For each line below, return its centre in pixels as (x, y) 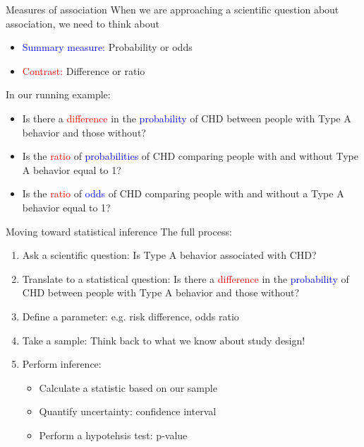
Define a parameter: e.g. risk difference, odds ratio (131, 316)
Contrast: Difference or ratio (84, 70)
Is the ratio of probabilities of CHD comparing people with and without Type (190, 156)
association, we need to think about (83, 23)
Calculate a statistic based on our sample (128, 387)
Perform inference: (62, 364)
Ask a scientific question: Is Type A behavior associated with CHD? (169, 255)
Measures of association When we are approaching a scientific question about (172, 9)
